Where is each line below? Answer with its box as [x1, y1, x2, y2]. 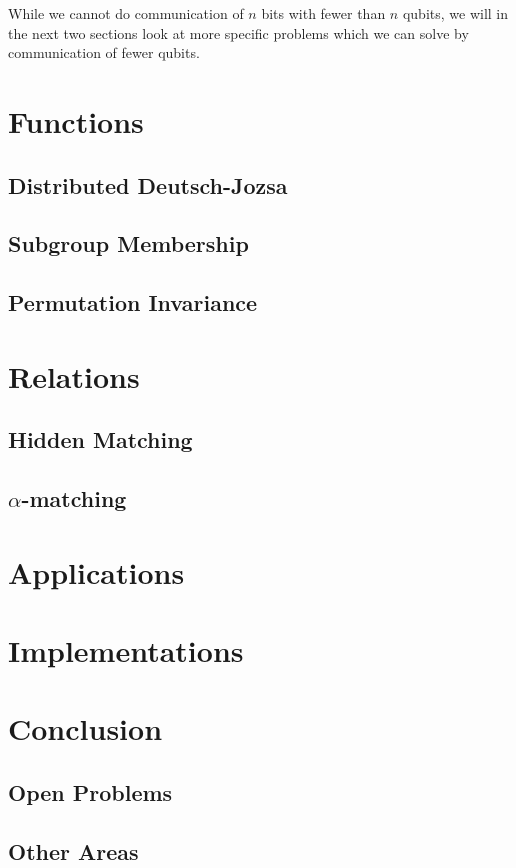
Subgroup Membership [8, 228, 249, 259]
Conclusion [8, 708, 163, 749]
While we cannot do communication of [8, 3, 244, 23]
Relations [8, 355, 140, 396]
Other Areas [8, 835, 139, 866]
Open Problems [8, 776, 173, 807]
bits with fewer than [261, 3, 386, 23]
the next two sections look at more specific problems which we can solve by [8, 22, 469, 43]
